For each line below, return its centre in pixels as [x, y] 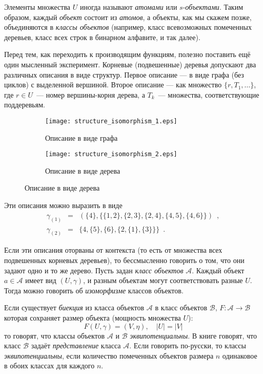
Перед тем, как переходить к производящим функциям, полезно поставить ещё [127, 54]
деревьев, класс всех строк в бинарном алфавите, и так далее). [102, 37]
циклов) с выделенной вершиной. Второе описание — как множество [113, 85]
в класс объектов [181, 307]
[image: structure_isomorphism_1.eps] [111, 121]
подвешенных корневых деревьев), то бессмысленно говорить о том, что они [124, 260]
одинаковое [240, 355]
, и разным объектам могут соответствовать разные [163, 280]
